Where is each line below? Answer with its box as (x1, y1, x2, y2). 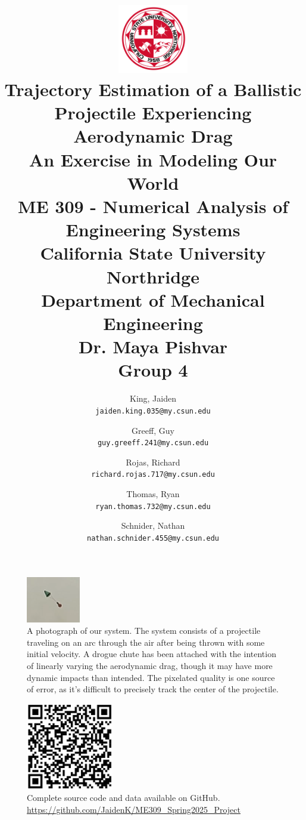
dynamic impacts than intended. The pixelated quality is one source (27, 671, 275, 683)
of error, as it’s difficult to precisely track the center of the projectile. (27, 683, 279, 695)
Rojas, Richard (126, 455, 180, 468)
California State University (40, 241, 266, 265)
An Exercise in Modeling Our (29, 147, 277, 171)
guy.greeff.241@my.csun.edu (97, 439, 209, 448)
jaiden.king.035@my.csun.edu (95, 406, 211, 415)
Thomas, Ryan (126, 488, 180, 500)
